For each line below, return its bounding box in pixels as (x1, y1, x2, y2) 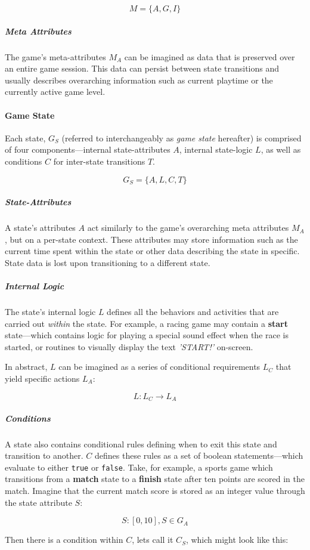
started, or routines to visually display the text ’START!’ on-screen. (5, 340, 253, 353)
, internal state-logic (179, 143, 253, 156)
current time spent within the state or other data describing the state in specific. (5, 245, 300, 257)
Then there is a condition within (5, 533, 123, 546)
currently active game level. (5, 85, 106, 98)
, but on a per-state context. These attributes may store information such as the (5, 233, 298, 245)
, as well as (261, 143, 301, 156)
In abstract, (5, 360, 48, 373)
